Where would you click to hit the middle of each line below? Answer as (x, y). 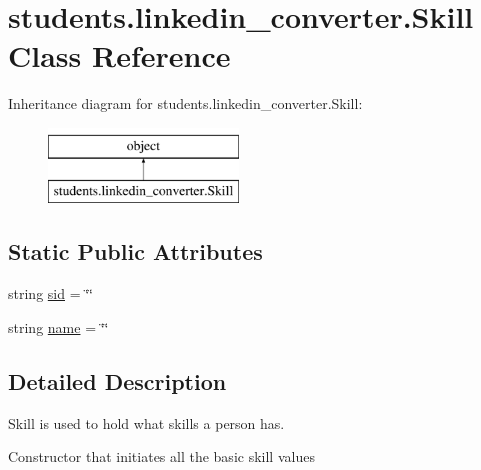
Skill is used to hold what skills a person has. (146, 422)
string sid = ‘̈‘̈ (50, 293)
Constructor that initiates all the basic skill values (161, 456)
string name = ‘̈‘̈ (58, 326)
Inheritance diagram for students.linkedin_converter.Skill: (185, 103)
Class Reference (119, 55)
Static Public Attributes (135, 251)
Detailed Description (117, 380)
